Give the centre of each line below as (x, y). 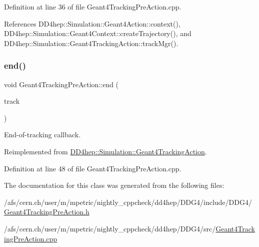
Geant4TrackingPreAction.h (47, 212)
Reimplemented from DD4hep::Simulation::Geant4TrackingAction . (105, 151)
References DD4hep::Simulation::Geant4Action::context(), (92, 23)
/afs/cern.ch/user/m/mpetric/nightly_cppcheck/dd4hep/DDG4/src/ (110, 228)
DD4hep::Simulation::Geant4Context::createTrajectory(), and (98, 33)
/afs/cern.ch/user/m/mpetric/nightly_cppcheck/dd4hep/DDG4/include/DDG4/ (128, 202)
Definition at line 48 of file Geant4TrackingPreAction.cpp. (93, 168)
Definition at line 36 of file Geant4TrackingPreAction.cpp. (93, 7)
